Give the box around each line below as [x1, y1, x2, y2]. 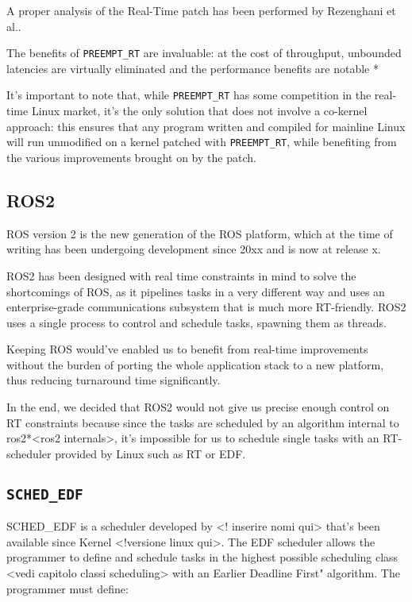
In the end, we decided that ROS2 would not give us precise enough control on [6, 399, 390, 415]
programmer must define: [6, 580, 129, 596]
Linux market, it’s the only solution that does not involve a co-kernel [31, 102, 368, 119]
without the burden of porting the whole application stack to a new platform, [6, 356, 384, 372]
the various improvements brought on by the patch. [6, 149, 256, 165]
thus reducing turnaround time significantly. [6, 372, 221, 388]
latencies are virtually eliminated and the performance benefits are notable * [6, 60, 379, 76]
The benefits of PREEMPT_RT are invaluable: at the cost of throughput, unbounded [6, 44, 402, 61]
